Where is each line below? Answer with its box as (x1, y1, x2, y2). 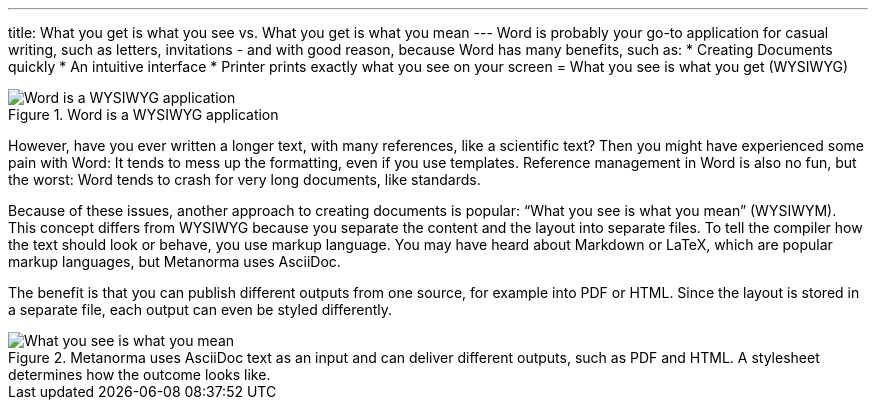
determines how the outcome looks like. (8, 366, 271, 383)
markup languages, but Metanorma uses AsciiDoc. (8, 253, 341, 270)
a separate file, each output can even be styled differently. (8, 301, 392, 318)
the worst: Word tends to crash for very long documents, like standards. (8, 171, 481, 188)
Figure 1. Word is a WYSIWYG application (8, 106, 279, 123)
